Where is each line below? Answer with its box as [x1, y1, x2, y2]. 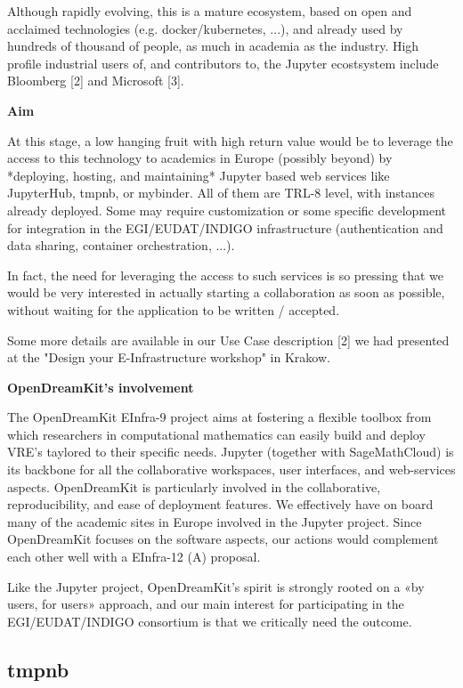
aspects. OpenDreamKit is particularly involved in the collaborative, [7, 477, 381, 496]
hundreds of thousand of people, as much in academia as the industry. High [7, 36, 419, 55]
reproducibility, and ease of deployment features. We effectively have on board [7, 495, 434, 514]
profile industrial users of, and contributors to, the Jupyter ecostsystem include [7, 53, 439, 72]
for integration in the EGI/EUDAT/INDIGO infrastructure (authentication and [7, 218, 443, 237]
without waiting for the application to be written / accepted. [7, 300, 340, 319]
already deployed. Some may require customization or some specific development [7, 200, 447, 219]
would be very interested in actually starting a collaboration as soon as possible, [7, 283, 445, 302]
